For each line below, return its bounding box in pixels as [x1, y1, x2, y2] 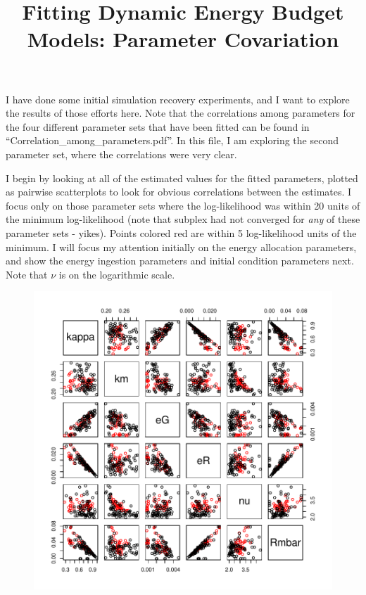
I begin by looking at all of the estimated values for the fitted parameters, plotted [6, 170, 358, 185]
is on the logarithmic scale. [58, 267, 175, 281]
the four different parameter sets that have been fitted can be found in [6, 119, 310, 134]
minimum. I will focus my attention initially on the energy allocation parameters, [6, 239, 357, 254]
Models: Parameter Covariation [27, 25, 339, 53]
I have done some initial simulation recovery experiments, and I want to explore [6, 91, 350, 106]
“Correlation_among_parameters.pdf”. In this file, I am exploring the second [6, 133, 339, 148]
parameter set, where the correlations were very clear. [6, 146, 237, 161]
